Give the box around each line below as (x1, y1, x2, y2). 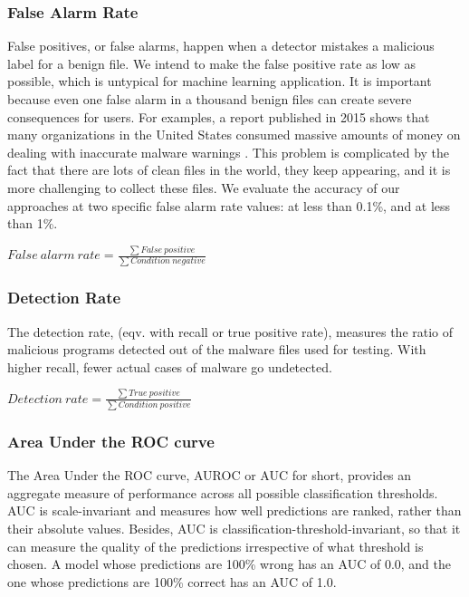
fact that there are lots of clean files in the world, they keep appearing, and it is (7, 160, 451, 179)
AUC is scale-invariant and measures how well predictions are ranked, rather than (7, 501, 462, 520)
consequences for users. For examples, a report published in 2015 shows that (7, 107, 430, 126)
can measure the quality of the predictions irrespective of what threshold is (7, 536, 424, 555)
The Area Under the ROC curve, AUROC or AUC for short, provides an (7, 466, 412, 485)
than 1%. (7, 214, 58, 233)
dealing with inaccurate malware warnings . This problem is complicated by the (7, 142, 450, 161)
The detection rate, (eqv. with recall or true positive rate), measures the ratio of (7, 322, 454, 341)
